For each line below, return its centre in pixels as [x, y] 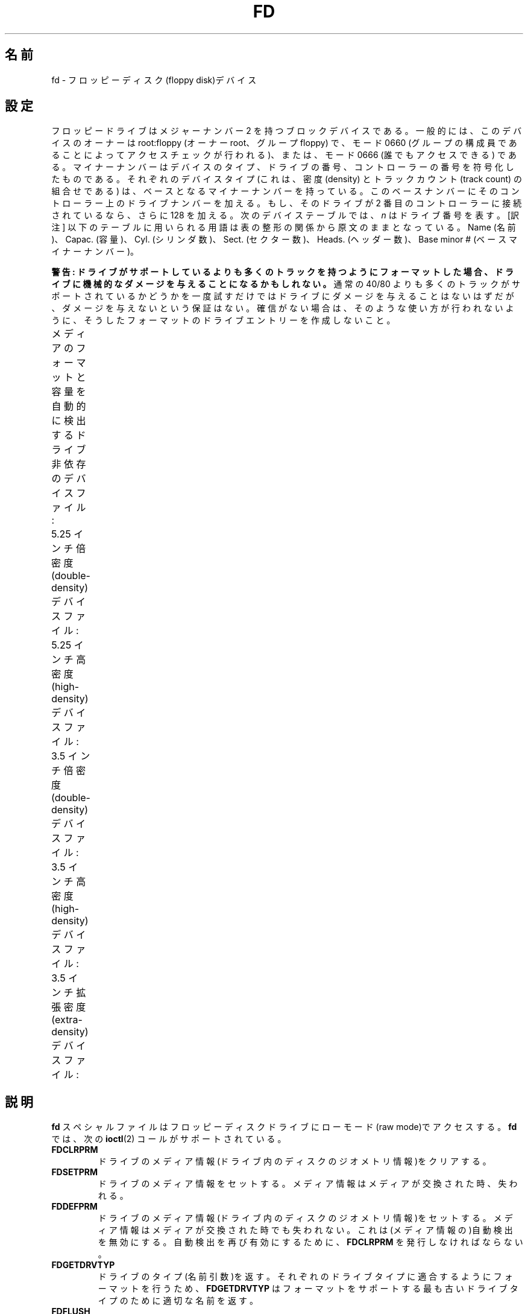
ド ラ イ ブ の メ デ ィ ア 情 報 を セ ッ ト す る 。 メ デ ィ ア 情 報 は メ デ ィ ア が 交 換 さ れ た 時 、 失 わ [308, 1184]
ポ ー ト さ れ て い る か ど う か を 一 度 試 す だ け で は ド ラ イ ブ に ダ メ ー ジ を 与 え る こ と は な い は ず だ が [283, 296]
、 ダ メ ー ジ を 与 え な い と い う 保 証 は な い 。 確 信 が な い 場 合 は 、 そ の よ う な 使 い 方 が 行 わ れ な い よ [283, 308]
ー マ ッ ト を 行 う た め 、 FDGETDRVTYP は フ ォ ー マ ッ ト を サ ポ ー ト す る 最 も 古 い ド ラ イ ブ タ [308, 1289]
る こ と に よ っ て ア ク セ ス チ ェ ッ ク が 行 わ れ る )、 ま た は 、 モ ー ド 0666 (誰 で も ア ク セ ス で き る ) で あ [284, 155]
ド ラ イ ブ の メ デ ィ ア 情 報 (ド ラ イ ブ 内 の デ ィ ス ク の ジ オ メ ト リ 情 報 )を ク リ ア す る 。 [294, 1161]
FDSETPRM [75, 1172]
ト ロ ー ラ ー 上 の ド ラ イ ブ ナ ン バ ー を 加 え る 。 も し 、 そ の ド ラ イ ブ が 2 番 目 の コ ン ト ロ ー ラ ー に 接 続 [287, 203]
